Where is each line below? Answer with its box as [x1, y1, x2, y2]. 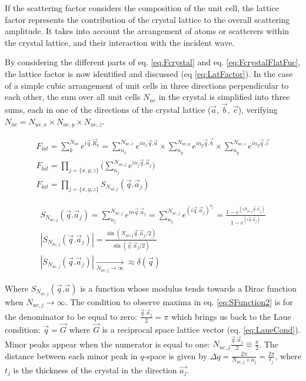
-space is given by [144, 349, 208, 362]
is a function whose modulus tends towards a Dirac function [80, 282, 297, 294]
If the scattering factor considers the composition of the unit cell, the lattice [5, 2, 279, 14]
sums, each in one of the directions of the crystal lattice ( [5, 103, 211, 115]
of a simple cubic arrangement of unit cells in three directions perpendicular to [5, 79, 289, 91]
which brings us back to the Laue [171, 310, 291, 322]
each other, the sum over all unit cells [5, 91, 141, 103]
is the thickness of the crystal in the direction [13, 363, 177, 376]
